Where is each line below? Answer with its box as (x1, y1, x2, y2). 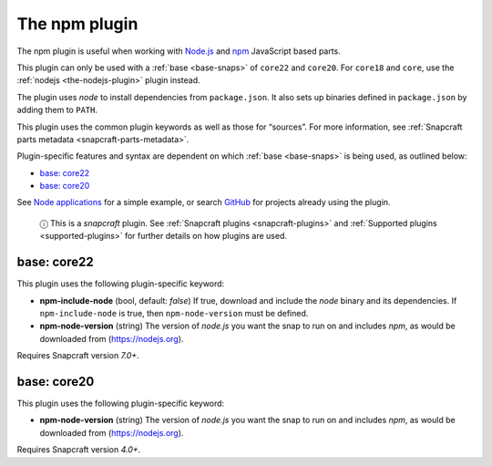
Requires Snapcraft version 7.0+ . (16, 350, 140, 361)
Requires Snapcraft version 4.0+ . (16, 444, 141, 455)
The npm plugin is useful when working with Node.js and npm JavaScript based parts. (16, 46, 341, 57)
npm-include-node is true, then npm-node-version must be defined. (39, 307, 309, 318)
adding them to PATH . (16, 105, 97, 116)
